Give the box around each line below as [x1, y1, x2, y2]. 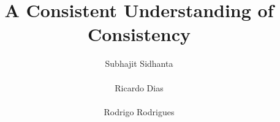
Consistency [87, 21, 191, 47]
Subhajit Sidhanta [105, 57, 173, 70]
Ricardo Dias [115, 81, 164, 94]
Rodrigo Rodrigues [104, 105, 175, 118]
